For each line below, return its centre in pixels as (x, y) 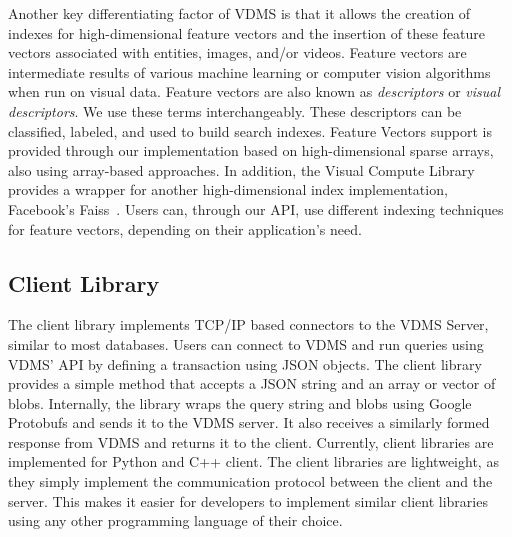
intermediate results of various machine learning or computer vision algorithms (249, 71)
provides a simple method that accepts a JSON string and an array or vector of (252, 383)
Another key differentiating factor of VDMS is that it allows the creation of (239, 13)
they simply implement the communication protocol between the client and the (250, 481)
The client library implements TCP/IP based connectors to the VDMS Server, (248, 324)
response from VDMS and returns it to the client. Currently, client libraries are (251, 441)
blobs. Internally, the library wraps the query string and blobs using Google (240, 402)
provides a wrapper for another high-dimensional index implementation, (228, 189)
